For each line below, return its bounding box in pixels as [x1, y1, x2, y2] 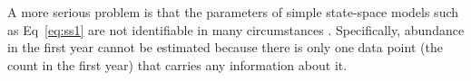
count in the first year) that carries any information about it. [7, 55, 348, 74]
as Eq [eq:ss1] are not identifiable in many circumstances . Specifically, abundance [7, 20, 465, 39]
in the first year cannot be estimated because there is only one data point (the [7, 38, 443, 57]
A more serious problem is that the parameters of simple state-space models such [7, 3, 459, 21]
